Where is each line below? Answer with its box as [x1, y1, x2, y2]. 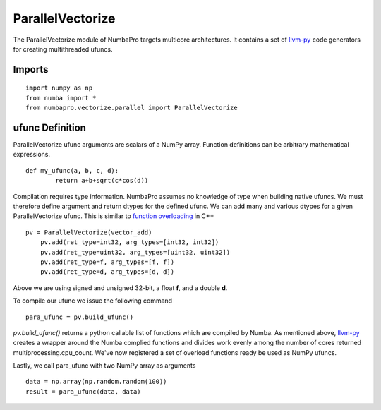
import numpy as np [25, 84, 93, 92]
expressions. [13, 150, 51, 159]
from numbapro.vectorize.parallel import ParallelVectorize [25, 104, 238, 112]
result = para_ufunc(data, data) [25, 387, 141, 395]
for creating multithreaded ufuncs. [13, 44, 113, 53]
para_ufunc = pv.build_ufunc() [25, 313, 134, 321]
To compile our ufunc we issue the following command [13, 296, 173, 305]
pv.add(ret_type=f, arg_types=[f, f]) [40, 258, 175, 266]
